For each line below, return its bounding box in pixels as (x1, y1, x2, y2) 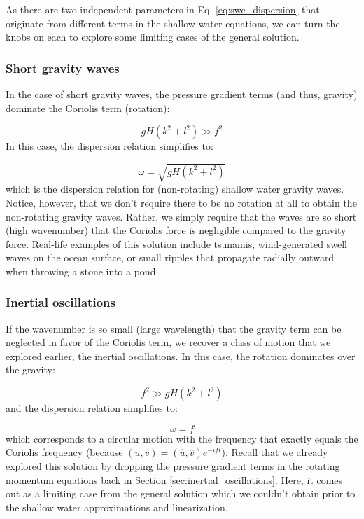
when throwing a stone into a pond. (6, 263, 159, 278)
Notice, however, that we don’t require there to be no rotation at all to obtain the (6, 195, 357, 209)
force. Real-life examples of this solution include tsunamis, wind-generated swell (6, 236, 347, 251)
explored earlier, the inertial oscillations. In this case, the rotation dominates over (6, 348, 356, 363)
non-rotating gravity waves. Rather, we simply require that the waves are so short (6, 209, 357, 223)
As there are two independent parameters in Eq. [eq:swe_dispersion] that (6, 2, 320, 16)
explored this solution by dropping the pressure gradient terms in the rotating (6, 459, 340, 473)
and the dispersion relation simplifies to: (6, 401, 178, 415)
